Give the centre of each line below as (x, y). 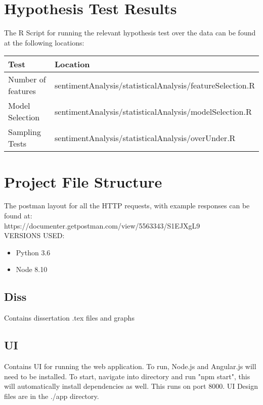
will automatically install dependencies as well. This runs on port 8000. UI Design (131, 386)
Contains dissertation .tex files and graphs (69, 318)
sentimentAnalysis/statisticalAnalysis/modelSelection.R (153, 111)
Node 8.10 (32, 269)
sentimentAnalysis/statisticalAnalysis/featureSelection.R (155, 85)
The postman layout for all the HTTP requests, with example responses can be (127, 206)
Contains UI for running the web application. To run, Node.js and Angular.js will (130, 366)
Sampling (25, 132)
